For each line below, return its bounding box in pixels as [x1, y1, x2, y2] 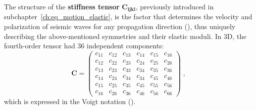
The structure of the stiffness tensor [4, 1, 120, 11]
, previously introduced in [136, 1, 214, 11]
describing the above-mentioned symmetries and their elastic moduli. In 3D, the [4, 31, 247, 41]
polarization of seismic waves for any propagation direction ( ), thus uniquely [4, 21, 236, 32]
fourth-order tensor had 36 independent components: [4, 40, 164, 51]
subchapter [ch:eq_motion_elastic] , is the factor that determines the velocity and [4, 11, 253, 22]
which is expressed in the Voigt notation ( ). [4, 96, 136, 106]
